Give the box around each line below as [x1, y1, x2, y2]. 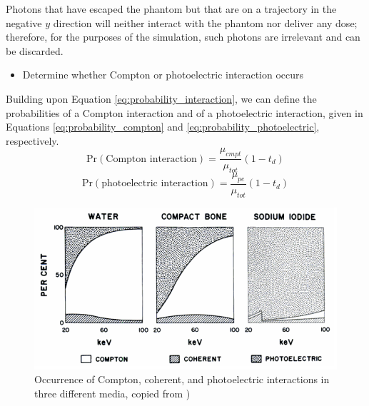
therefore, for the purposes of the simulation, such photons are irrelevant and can [6, 29, 360, 44]
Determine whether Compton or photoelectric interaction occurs [22, 67, 304, 82]
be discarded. [6, 43, 64, 58]
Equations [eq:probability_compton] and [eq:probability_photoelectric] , [6, 119, 320, 134]
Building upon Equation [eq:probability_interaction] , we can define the [6, 91, 317, 106]
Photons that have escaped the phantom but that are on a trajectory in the [6, 1, 337, 16]
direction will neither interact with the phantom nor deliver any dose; [53, 15, 358, 30]
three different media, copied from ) [34, 385, 191, 400]
